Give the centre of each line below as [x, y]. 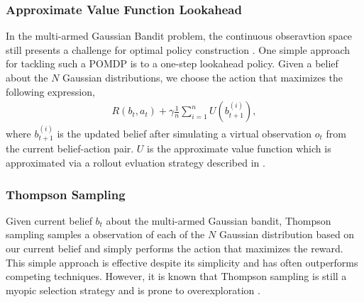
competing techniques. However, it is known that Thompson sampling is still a [176, 276]
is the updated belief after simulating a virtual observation [184, 134]
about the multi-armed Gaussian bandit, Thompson [219, 220]
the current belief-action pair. [70, 149]
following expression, [50, 91]
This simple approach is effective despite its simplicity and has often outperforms [182, 262]
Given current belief [49, 220]
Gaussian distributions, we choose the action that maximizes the [203, 77]
